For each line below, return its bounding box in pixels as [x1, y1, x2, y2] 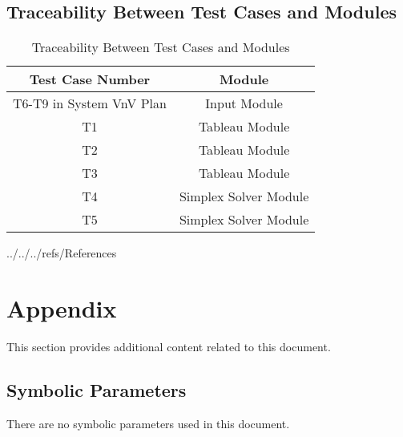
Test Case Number [29, 70, 151, 89]
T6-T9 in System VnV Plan [13, 94, 167, 113]
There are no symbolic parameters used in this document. [6, 415, 290, 431]
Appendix [6, 291, 117, 324]
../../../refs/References [6, 245, 117, 261]
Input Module [205, 94, 283, 113]
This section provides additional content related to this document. [6, 338, 331, 354]
